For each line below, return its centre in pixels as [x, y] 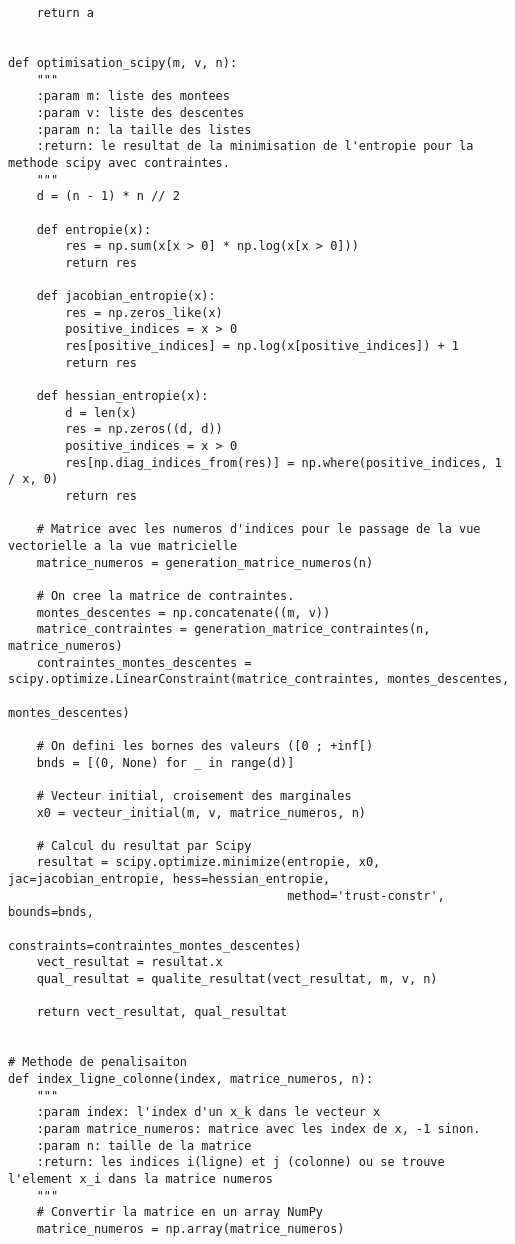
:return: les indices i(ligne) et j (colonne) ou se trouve [240, 1162]
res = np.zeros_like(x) [144, 312]
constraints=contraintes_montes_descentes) [155, 945]
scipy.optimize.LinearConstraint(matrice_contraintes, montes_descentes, [259, 679]
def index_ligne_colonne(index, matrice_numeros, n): [191, 1079]
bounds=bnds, [51, 912]
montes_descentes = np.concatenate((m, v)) [183, 612]
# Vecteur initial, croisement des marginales [194, 795]
